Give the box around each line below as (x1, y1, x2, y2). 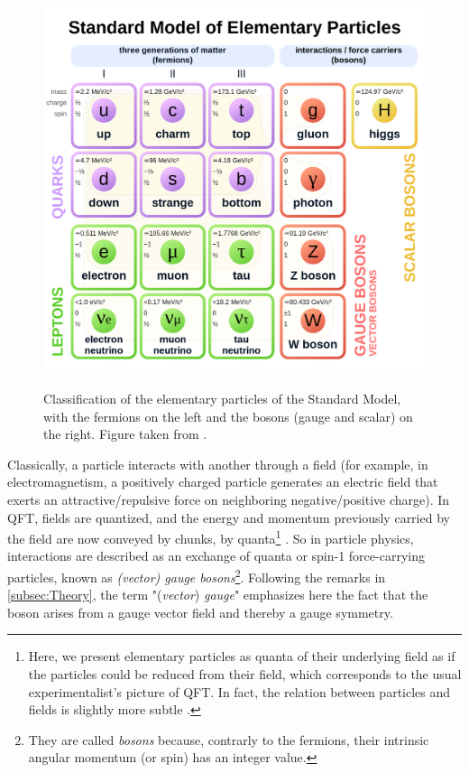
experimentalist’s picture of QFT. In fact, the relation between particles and (28, 682, 451, 701)
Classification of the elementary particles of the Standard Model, (43, 388, 401, 407)
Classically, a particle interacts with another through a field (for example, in (7, 454, 428, 473)
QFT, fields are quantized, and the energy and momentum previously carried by (7, 508, 450, 526)
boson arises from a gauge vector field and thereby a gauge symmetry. (7, 602, 393, 621)
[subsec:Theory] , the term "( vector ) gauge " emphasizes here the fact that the (7, 585, 428, 604)
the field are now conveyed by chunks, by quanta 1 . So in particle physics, (7, 526, 414, 547)
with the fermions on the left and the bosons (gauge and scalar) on (43, 406, 413, 425)
